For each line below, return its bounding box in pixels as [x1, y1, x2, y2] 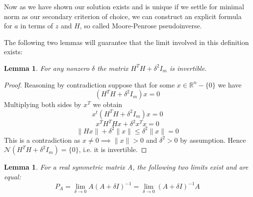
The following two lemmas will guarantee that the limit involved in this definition [4, 37, 249, 47]
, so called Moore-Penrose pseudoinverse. [79, 21, 202, 31]
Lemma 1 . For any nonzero [4, 63, 90, 73]
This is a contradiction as [4, 134, 80, 145]
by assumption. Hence [180, 134, 246, 145]
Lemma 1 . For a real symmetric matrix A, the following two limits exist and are [4, 162, 249, 172]
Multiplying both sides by [4, 99, 81, 109]
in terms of [20, 21, 53, 31]
